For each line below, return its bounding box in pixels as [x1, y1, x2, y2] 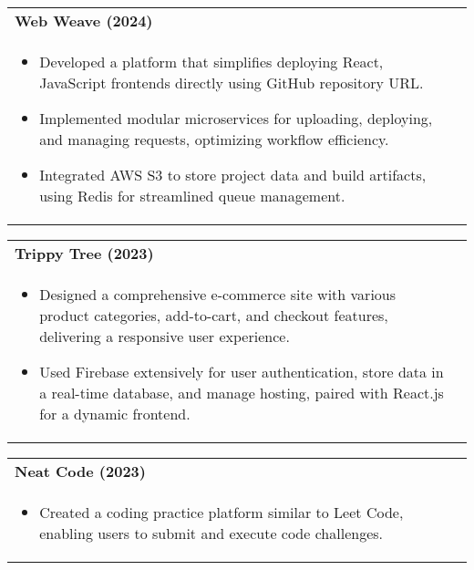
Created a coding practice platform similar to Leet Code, [39, 502, 404, 523]
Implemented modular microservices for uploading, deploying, [39, 108, 433, 129]
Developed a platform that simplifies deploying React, [39, 51, 384, 72]
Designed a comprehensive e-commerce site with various [39, 284, 397, 305]
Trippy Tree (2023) [15, 243, 154, 264]
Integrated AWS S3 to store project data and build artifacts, [39, 164, 427, 185]
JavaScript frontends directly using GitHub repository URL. [39, 72, 424, 93]
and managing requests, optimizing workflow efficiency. [39, 129, 389, 150]
